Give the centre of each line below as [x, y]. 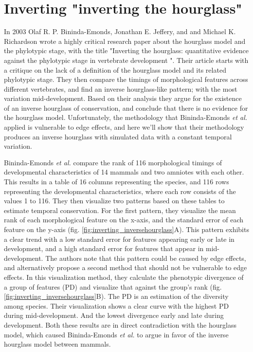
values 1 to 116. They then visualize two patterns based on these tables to [114, 201]
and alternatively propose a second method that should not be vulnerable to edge [126, 267]
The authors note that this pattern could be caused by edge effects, [146, 258]
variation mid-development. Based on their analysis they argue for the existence [123, 98]
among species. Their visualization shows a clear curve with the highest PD [117, 305]
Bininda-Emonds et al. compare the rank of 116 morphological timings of [113, 162]
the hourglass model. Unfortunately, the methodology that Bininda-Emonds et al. [126, 117]
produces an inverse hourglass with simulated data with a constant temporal [118, 136]
